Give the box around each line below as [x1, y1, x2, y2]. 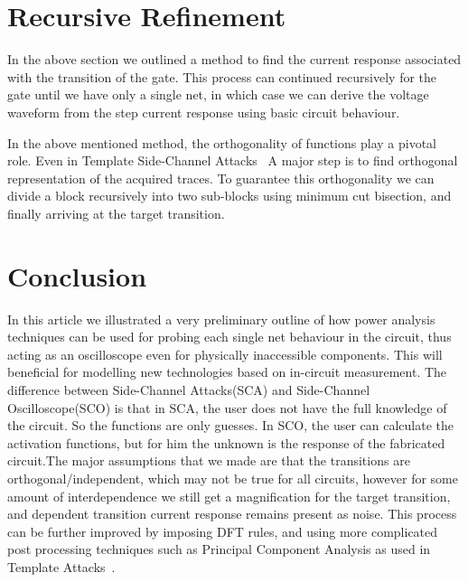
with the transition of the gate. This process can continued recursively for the [7, 67, 437, 86]
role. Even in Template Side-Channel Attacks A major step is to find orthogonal [7, 151, 458, 170]
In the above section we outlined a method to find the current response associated [7, 50, 462, 69]
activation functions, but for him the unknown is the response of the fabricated [7, 433, 445, 452]
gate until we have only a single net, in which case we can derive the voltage [7, 85, 429, 104]
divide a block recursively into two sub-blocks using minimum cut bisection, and [7, 186, 452, 205]
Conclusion [7, 257, 147, 294]
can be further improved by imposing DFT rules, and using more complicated [7, 521, 438, 540]
